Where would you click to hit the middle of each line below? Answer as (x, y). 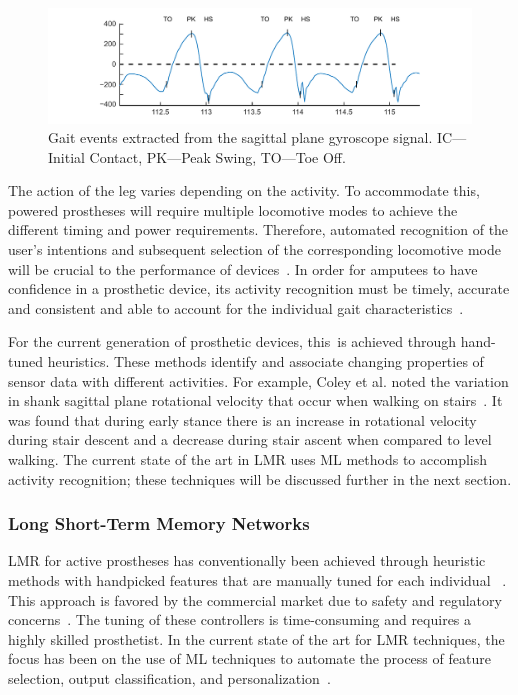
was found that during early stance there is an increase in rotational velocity (242, 419)
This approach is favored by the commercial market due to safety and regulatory (255, 599)
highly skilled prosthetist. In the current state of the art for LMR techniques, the (256, 638)
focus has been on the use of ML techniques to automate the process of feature (249, 658)
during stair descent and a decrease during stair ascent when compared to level (250, 439)
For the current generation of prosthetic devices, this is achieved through (232, 341)
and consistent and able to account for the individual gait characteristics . (236, 307)
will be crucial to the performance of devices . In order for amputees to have (243, 268)
